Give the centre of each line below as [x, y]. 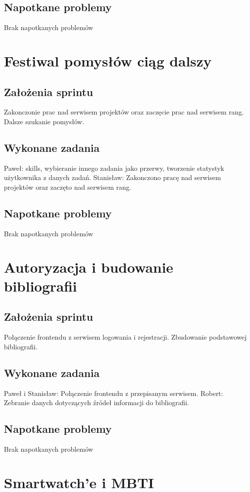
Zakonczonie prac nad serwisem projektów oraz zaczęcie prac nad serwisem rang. [124, 112]
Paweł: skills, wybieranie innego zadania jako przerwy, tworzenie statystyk [114, 168]
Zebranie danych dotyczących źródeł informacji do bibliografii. [97, 402]
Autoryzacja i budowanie [89, 267]
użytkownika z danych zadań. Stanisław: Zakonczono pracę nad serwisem [113, 177]
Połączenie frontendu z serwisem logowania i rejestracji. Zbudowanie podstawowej [125, 337]
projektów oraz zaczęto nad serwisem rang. [68, 187]
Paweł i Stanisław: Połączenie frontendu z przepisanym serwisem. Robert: [114, 393]
